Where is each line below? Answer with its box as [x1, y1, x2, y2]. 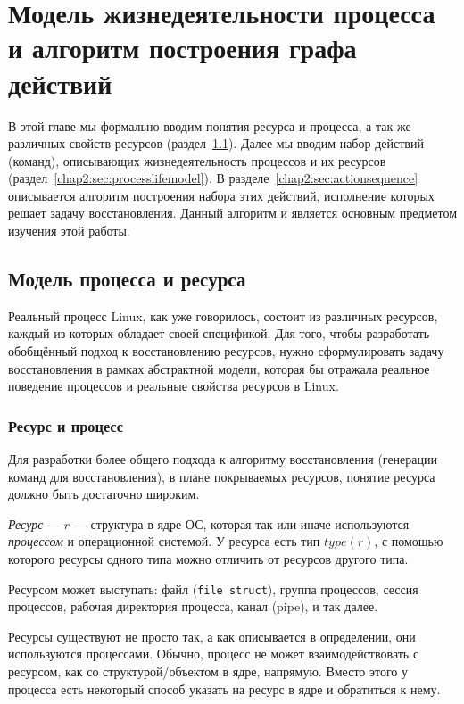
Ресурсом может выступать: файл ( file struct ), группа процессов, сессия [8, 579, 418, 598]
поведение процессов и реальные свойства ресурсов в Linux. [8, 377, 339, 395]
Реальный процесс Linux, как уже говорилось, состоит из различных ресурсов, [8, 306, 438, 325]
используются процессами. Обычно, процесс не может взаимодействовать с [8, 644, 419, 663]
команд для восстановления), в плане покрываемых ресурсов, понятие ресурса [8, 467, 435, 485]
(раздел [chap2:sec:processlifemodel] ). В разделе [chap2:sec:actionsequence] [8, 169, 418, 187]
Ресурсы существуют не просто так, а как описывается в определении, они [8, 626, 416, 645]
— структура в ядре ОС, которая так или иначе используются [73, 514, 410, 533]
